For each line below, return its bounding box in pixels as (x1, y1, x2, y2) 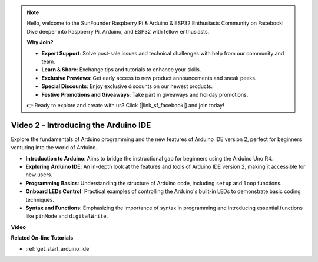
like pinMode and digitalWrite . (25, 212, 108, 220)
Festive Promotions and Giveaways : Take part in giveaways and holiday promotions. (41, 91, 249, 98)
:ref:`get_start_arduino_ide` (25, 245, 91, 252)
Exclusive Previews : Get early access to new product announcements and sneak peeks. (41, 74, 257, 81)
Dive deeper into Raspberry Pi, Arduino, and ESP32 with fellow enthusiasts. (26, 28, 210, 35)
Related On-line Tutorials (11, 234, 74, 241)
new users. (25, 171, 53, 178)
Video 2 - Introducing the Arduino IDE (11, 120, 151, 130)
